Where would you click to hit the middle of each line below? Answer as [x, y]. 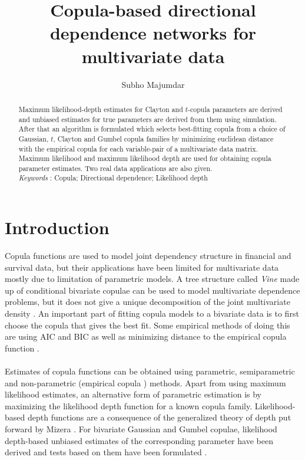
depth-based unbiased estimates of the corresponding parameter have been [139, 440]
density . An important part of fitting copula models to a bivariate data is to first [152, 313]
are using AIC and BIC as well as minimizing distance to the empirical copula [146, 336]
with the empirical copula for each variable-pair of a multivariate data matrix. [138, 148]
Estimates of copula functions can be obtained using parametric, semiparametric [150, 371]
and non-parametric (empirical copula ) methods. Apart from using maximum [145, 382]
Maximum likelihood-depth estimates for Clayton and [101, 109]
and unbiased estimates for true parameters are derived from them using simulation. [147, 119]
